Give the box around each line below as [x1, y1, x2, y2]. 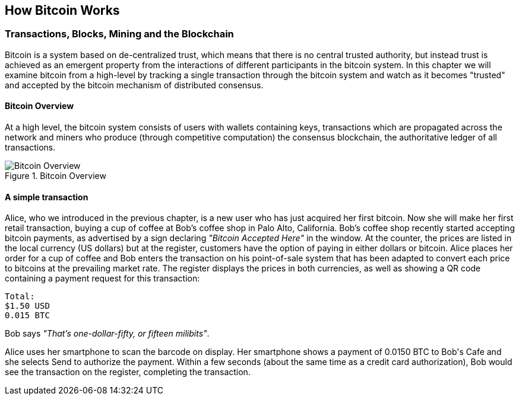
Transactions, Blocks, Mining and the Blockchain [5, 28, 234, 40]
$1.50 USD [5, 301, 50, 311]
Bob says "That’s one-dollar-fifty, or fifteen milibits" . [5, 328, 210, 339]
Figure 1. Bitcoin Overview [5, 171, 106, 181]
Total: [5, 292, 35, 302]
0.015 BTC [5, 311, 50, 321]
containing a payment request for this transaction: [5, 273, 200, 284]
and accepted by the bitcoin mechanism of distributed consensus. [5, 79, 264, 90]
